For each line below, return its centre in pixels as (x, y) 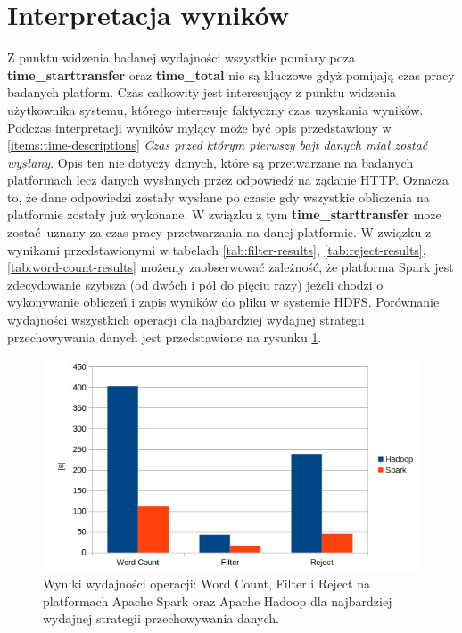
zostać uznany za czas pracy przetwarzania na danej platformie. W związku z (219, 232)
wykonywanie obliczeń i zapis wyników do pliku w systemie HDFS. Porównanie (223, 302)
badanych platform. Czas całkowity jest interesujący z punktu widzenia (202, 92)
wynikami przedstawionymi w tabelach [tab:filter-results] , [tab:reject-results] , (217, 249)
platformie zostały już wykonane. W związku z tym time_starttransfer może (224, 214)
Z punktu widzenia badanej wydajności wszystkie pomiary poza (181, 58)
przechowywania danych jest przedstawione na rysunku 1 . (165, 337)
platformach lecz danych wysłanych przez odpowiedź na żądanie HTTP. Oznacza (228, 180)
